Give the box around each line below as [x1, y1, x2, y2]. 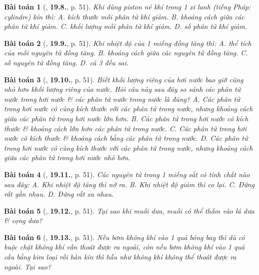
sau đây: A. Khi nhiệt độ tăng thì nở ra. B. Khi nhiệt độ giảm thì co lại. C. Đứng [4, 179, 255, 189]
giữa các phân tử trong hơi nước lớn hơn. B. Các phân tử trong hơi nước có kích [4, 113, 249, 123]
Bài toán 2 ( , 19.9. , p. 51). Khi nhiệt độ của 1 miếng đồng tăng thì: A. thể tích [4, 37, 252, 48]
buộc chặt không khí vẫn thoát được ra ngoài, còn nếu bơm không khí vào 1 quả [4, 242, 245, 252]
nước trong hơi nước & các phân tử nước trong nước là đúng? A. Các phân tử [4, 93, 240, 104]
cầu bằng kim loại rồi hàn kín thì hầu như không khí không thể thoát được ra [4, 252, 237, 262]
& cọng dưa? [4, 215, 42, 226]
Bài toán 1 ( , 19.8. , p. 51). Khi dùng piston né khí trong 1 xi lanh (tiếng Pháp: [4, 1, 251, 11]
